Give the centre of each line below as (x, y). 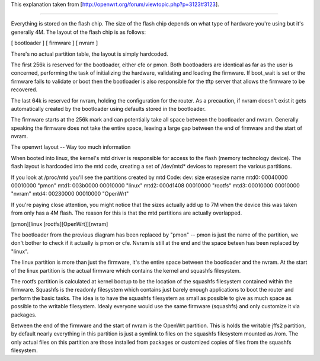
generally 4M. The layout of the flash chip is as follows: (79, 32)
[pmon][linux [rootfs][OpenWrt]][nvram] (60, 224)
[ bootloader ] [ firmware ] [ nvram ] (55, 43)
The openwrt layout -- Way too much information (71, 147)
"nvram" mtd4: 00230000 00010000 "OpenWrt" (70, 194)
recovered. (24, 90)
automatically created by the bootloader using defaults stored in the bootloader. (108, 108)
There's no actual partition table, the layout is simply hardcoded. (89, 54)
